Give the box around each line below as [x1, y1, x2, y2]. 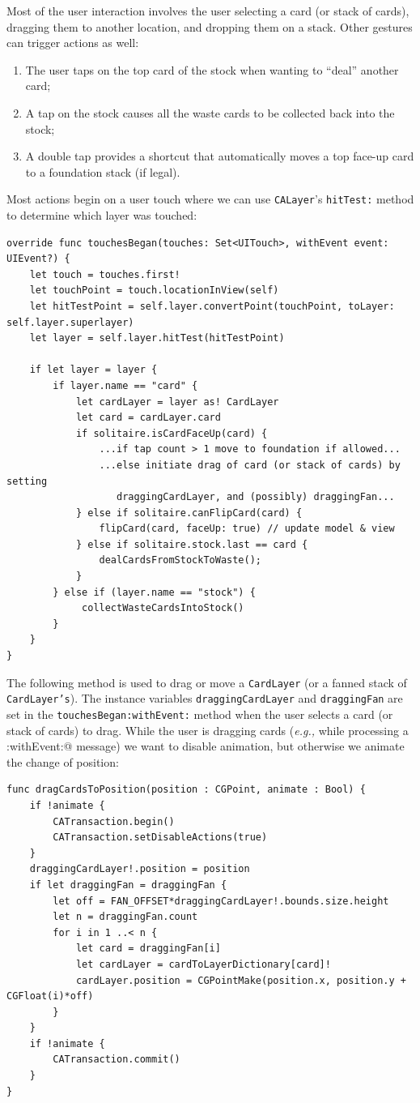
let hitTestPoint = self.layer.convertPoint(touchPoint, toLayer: [29, 300, 395, 312]
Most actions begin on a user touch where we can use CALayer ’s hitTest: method [6, 190, 414, 207]
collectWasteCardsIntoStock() [82, 602, 244, 614]
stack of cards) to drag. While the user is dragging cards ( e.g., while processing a [6, 721, 409, 738]
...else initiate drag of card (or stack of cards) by [99, 459, 401, 471]
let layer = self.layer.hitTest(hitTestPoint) [29, 332, 285, 344]
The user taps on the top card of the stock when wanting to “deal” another [25, 61, 399, 78]
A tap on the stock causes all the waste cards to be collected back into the [25, 104, 395, 121]
